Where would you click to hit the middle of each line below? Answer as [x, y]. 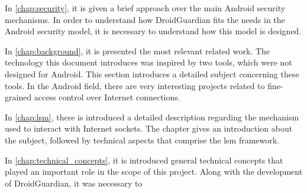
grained [18, 97]
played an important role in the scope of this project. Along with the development [154, 171]
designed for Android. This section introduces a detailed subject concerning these [152, 73]
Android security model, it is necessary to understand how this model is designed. [153, 31]
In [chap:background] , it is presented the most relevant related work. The [138, 50]
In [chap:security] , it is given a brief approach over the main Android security [145, 8]
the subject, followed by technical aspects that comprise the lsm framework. [142, 140]
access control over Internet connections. [107, 97]
